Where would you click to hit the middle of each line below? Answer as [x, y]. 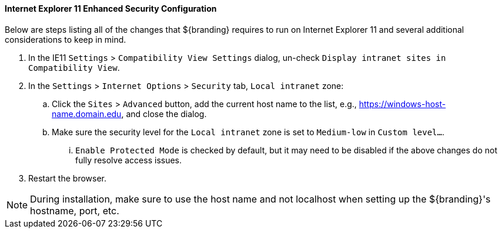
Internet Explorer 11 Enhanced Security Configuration [111, 8]
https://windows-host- [402, 104]
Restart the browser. [68, 178]
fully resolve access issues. [129, 160]
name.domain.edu [87, 114]
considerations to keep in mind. [66, 39]
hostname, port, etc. [75, 210]
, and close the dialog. [164, 114]
